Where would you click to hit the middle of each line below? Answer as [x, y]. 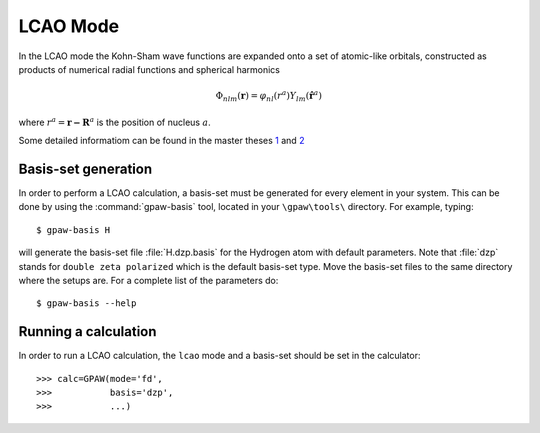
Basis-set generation [85, 168]
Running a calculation [87, 331]
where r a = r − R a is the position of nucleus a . [115, 121]
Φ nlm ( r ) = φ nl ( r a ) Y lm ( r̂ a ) [268, 96]
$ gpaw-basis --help [86, 303]
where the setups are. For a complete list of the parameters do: [148, 280]
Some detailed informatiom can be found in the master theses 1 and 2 [161, 141]
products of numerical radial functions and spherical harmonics [149, 69]
